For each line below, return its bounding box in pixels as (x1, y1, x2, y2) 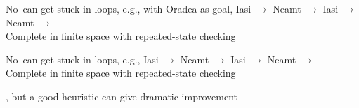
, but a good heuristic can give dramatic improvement (6, 88, 237, 103)
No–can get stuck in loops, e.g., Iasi (6, 52, 159, 66)
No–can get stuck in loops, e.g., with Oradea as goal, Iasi (6, 1, 252, 15)
